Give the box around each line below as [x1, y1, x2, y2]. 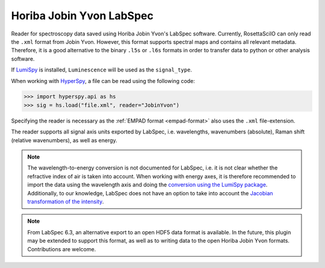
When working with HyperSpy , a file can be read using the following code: [11, 77, 196, 84]
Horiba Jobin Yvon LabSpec [11, 9, 153, 22]
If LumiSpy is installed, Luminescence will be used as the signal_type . [11, 66, 193, 73]
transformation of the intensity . [27, 198, 104, 205]
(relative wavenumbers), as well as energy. [11, 136, 117, 144]
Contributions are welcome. [27, 245, 96, 252]
